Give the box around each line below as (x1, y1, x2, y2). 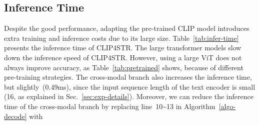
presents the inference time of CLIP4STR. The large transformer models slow (4, 42, 241, 53)
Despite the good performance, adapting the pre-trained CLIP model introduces (4, 23, 249, 33)
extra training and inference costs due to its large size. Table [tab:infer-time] (4, 32, 239, 43)
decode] (4, 111, 27, 121)
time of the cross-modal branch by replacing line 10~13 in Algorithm (4, 101, 215, 111)
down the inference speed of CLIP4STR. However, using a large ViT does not (4, 52, 242, 62)
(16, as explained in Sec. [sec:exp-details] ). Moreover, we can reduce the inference (4, 91, 253, 102)
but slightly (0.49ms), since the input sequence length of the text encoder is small (4, 81, 255, 92)
